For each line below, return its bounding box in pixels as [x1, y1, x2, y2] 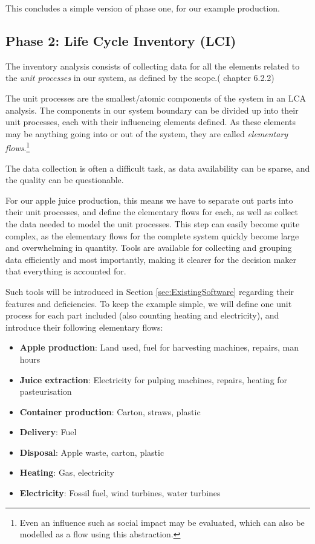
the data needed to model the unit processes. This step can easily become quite [5, 217, 300, 230]
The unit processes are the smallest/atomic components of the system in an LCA [5, 91, 307, 104]
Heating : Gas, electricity [19, 466, 114, 479]
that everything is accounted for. [5, 265, 126, 277]
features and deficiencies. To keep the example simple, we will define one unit [5, 297, 292, 309]
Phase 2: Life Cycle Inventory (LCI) [5, 31, 236, 50]
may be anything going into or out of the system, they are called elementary [5, 127, 288, 140]
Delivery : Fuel [19, 426, 77, 438]
